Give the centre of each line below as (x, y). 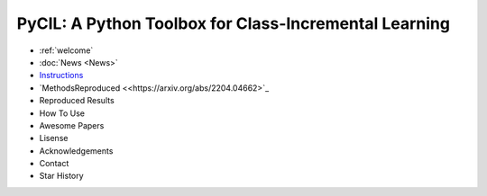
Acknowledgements (76, 151)
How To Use (62, 113)
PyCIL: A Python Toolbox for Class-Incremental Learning (234, 23)
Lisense (54, 138)
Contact (54, 164)
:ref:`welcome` (66, 50)
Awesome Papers (72, 125)
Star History (62, 176)
